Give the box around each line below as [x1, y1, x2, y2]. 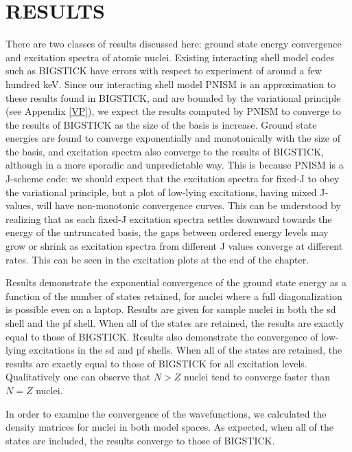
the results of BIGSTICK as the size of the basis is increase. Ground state [5, 117, 317, 131]
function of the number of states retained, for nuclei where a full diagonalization [5, 288, 342, 303]
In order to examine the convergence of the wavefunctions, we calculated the [5, 406, 327, 420]
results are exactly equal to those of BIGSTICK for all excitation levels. [5, 356, 307, 370]
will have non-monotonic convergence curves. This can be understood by [36, 198, 341, 213]
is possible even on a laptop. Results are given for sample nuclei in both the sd [5, 302, 336, 316]
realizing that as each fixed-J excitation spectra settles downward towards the [5, 211, 332, 226]
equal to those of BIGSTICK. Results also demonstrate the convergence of [5, 329, 318, 343]
